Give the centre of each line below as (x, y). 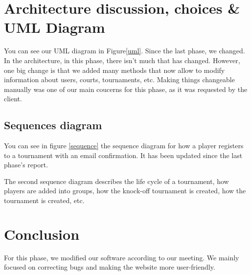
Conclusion (42, 234)
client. (13, 99)
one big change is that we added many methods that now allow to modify (114, 70)
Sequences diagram (53, 125)
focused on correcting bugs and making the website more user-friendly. (110, 267)
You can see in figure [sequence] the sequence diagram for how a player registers (124, 146)
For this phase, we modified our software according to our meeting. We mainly (122, 257)
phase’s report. (26, 165)
